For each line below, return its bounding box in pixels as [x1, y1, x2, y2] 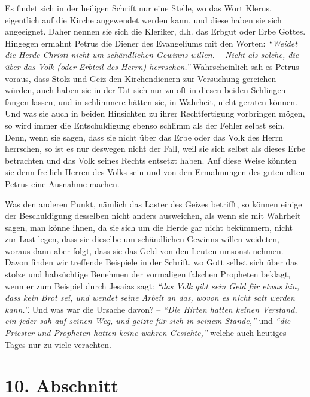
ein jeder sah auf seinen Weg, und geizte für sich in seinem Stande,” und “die [5, 314, 291, 327]
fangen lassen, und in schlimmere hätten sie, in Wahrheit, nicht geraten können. [5, 95, 297, 108]
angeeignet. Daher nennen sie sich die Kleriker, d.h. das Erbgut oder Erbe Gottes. [5, 25, 306, 38]
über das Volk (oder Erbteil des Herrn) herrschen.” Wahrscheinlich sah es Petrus [5, 60, 299, 72]
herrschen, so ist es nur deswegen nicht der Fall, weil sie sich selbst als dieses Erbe [5, 142, 306, 155]
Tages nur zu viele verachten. [5, 338, 111, 350]
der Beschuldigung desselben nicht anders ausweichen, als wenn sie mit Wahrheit [5, 209, 301, 222]
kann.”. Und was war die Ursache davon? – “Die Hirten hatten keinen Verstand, [5, 303, 297, 315]
